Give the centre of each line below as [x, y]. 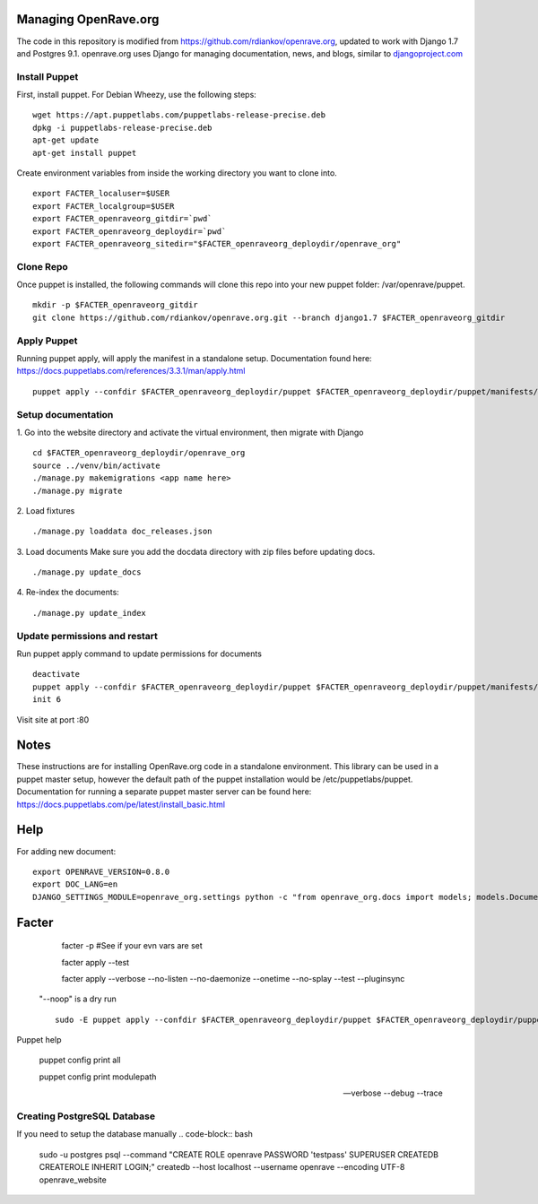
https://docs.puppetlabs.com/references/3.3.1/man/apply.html [131, 371]
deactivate [56, 674]
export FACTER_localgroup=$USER [104, 206]
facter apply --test [95, 962]
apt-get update [66, 140]
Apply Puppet [47, 341]
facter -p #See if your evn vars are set [132, 946]
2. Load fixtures [46, 510]
